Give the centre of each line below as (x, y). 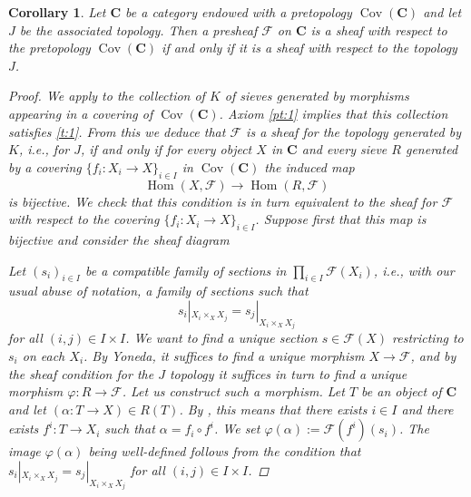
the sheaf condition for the (81, 373)
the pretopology (49, 48)
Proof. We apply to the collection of (107, 96)
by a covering (45, 166)
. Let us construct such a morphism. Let (233, 391)
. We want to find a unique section (221, 338)
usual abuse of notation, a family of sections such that (158, 291)
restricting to (428, 338)
